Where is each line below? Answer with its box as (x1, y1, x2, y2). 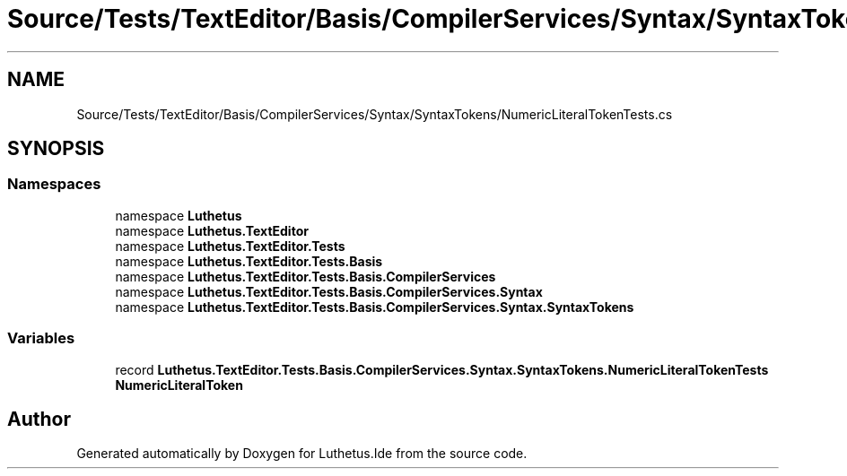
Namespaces (7, 175, 101, 194)
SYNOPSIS (7, 137, 105, 160)
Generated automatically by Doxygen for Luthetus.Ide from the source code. (76, 446, 528, 462)
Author (7, 407, 71, 430)
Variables (7, 329, 75, 348)
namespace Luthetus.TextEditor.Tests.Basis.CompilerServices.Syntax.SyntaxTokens (115, 299, 634, 315)
